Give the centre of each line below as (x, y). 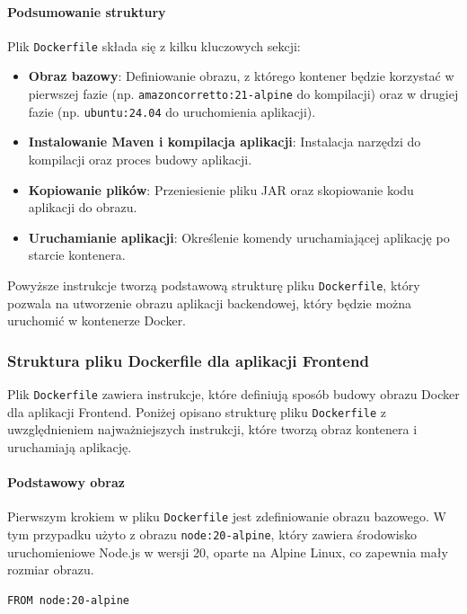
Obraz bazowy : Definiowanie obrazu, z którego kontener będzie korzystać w (241, 76)
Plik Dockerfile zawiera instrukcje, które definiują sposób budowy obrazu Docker (233, 393)
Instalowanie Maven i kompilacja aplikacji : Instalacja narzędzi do (225, 142)
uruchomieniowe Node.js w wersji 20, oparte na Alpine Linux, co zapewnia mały (228, 552)
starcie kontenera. (77, 255)
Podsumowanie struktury (87, 11)
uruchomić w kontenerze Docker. (97, 320)
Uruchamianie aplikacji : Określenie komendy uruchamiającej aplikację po (239, 237)
